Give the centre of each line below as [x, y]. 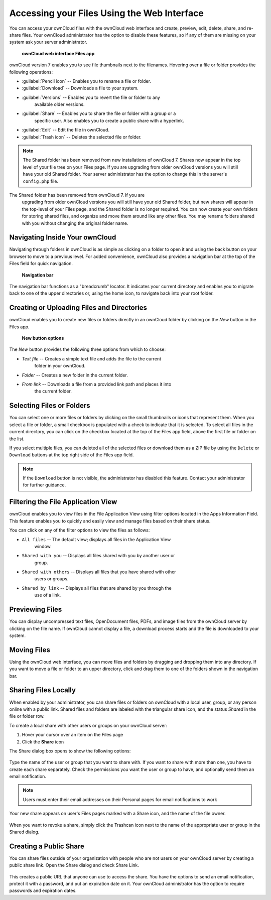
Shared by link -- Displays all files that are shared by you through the [97, 588]
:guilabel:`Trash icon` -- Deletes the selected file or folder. [82, 137]
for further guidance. [44, 485]
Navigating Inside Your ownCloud [63, 238]
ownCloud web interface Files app [58, 53]
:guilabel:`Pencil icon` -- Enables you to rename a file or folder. [87, 81]
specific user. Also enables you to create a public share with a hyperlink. [109, 120]
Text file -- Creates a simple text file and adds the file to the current [92, 358]
